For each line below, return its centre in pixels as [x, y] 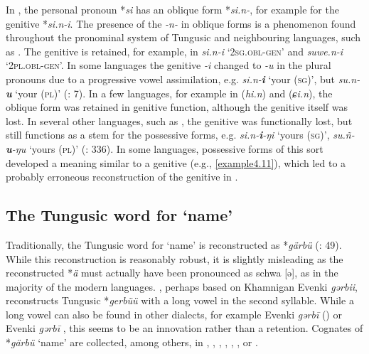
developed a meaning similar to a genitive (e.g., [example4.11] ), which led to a [176, 162]
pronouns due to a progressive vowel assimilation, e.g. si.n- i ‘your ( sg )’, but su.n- [183, 79]
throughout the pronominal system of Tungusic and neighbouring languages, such [183, 37]
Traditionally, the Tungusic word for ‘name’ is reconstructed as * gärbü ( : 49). [174, 244]
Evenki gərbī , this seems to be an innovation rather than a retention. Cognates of [184, 328]
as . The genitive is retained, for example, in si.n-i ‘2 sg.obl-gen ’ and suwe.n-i [175, 51]
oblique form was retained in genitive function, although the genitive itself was [177, 107]
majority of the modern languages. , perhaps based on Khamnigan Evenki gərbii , [182, 286]
